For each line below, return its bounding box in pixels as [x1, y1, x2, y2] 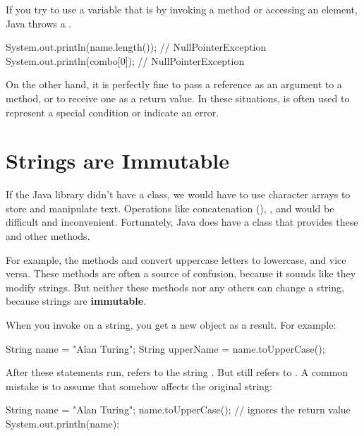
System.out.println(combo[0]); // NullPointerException [6, 53, 245, 68]
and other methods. [6, 229, 90, 243]
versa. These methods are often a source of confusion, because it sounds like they [6, 266, 356, 281]
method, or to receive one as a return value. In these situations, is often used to [6, 90, 350, 105]
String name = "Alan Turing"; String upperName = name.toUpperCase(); [6, 341, 325, 356]
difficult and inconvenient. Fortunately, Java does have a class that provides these [6, 214, 358, 229]
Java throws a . [6, 16, 72, 30]
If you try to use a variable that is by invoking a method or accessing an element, [6, 2, 358, 16]
